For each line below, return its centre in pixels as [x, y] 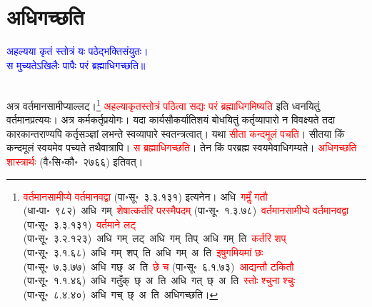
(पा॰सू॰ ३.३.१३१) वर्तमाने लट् [80, 224]
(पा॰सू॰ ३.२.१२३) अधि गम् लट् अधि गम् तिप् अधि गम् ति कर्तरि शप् [155, 238]
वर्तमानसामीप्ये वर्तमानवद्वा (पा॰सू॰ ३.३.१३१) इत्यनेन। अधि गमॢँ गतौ [145, 196]
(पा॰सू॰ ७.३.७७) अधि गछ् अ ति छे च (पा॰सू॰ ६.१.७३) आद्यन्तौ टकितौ [159, 266]
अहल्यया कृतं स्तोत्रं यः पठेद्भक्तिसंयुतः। [77, 51]
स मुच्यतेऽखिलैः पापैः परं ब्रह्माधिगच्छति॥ [76, 65]
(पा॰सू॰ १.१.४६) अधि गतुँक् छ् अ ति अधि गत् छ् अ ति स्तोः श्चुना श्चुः [159, 280]
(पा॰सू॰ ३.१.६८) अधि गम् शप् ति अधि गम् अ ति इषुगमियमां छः [143, 252]
